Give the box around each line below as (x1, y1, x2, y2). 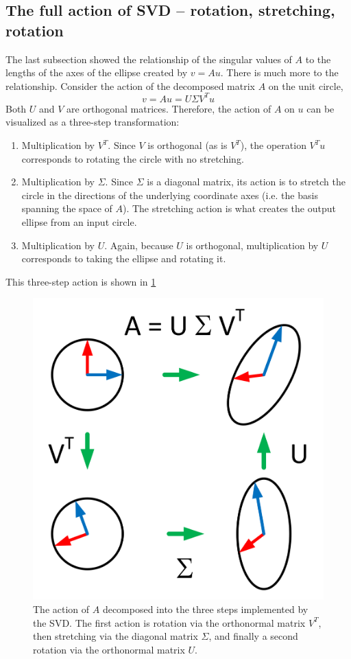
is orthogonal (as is (147, 138, 228, 152)
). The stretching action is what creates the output (122, 201, 336, 216)
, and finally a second (208, 629, 298, 643)
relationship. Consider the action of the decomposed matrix (5, 78, 255, 93)
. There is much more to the (220, 65, 339, 80)
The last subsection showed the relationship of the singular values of (5, 51, 292, 66)
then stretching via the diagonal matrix (33, 629, 198, 643)
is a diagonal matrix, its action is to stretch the (147, 174, 346, 189)
